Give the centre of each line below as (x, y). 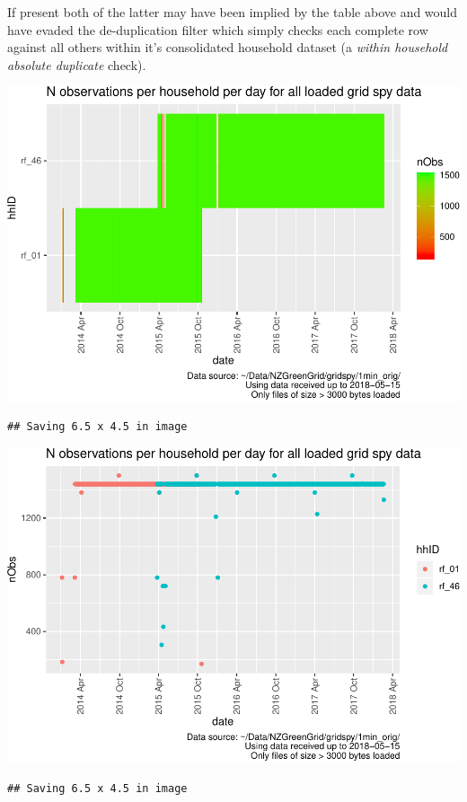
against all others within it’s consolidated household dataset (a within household (228, 47)
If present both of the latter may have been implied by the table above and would (233, 12)
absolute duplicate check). (77, 64)
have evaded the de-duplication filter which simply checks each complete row (218, 29)
